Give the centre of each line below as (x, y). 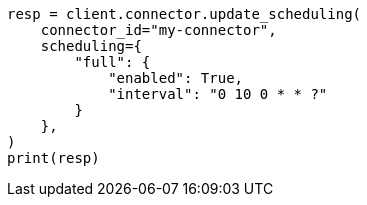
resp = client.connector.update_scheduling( (184, 14)
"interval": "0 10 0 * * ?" (218, 94)
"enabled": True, (176, 78)
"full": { (112, 62)
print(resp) (53, 158)
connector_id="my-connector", (158, 30)
